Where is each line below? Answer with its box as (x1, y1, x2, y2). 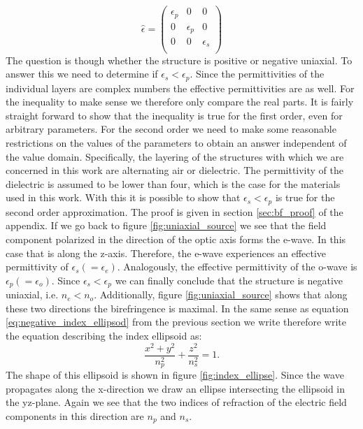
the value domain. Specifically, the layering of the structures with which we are (6, 149, 344, 163)
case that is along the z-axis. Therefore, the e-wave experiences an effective (6, 245, 327, 260)
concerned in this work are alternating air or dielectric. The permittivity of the (6, 163, 344, 177)
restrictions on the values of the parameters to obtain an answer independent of (6, 135, 347, 150)
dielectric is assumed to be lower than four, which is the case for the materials (6, 176, 341, 191)
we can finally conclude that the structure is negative (115, 272, 343, 287)
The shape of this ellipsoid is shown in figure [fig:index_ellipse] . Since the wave (6, 368, 344, 382)
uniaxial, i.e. (6, 287, 59, 302)
